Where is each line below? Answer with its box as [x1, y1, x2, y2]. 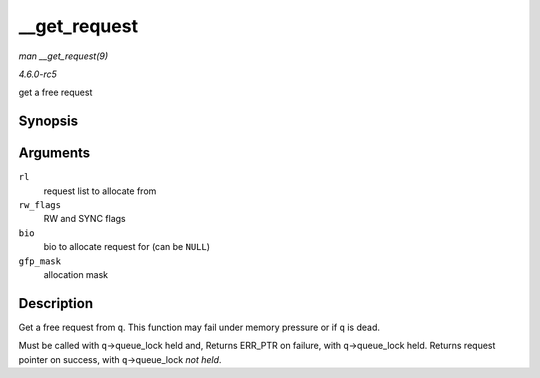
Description [18, 295, 94, 312]
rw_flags [18, 200, 62, 211]
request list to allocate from [43, 185, 157, 197]
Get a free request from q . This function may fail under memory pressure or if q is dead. [18, 321, 380, 333]
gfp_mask [18, 255, 62, 267]
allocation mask [43, 268, 109, 280]
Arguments [18, 145, 91, 162]
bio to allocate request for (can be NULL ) [43, 241, 210, 253]
